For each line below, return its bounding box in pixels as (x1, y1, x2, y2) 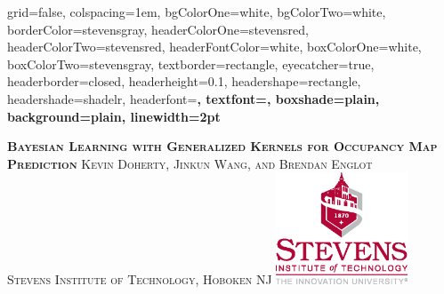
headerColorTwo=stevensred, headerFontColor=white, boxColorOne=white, (7, 37, 422, 56)
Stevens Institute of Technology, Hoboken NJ (7, 270, 272, 289)
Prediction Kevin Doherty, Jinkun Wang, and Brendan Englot (7, 154, 373, 172)
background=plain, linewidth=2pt (7, 107, 221, 125)
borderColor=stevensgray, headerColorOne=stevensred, (7, 20, 309, 38)
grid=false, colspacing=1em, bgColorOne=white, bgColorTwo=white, (7, 3, 386, 20)
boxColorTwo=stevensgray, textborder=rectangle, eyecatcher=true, (7, 54, 375, 73)
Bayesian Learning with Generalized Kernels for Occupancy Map (7, 137, 438, 155)
